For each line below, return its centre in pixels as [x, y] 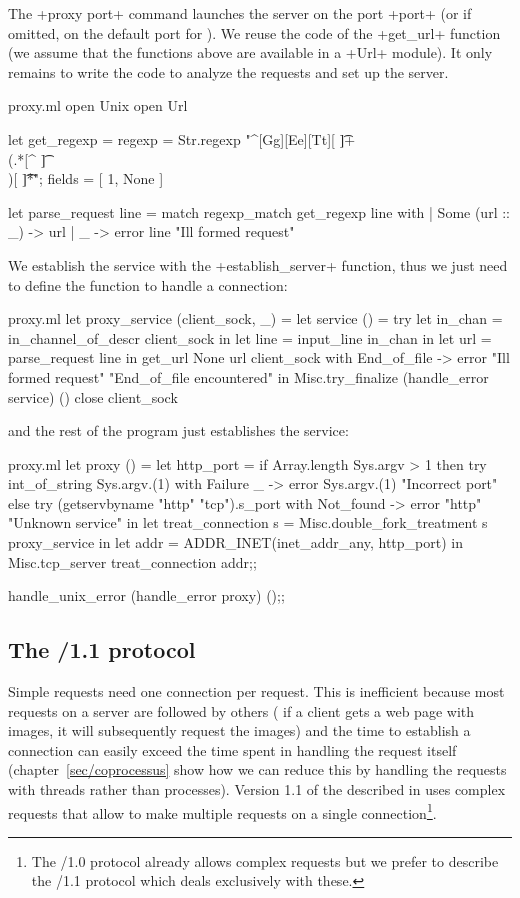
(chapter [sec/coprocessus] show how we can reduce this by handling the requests [257, 769]
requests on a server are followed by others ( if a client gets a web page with [241, 710]
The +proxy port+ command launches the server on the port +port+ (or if [240, 13]
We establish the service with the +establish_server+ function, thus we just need [258, 264]
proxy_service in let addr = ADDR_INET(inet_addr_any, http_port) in [235, 542]
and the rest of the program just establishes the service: [178, 430]
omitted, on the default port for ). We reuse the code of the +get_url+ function [254, 32]
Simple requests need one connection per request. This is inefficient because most [256, 691]
